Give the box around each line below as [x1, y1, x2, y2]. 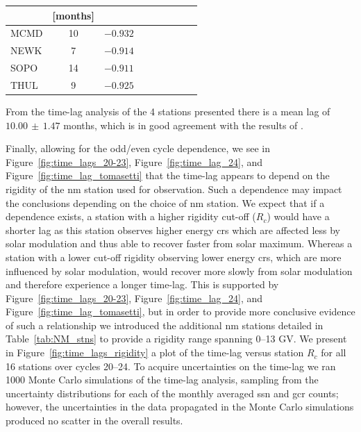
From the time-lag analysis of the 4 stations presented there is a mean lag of [6, 103, 330, 118]
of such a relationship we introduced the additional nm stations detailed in [6, 317, 324, 332]
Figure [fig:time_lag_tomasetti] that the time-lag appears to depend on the [6, 168, 330, 183]
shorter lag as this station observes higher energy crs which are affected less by [6, 222, 340, 237]
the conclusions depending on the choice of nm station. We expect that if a [6, 195, 325, 210]
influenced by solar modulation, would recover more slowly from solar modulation [6, 263, 353, 278]
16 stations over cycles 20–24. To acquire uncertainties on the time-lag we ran [6, 358, 336, 373]
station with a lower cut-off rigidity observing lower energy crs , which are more [6, 249, 342, 264]
